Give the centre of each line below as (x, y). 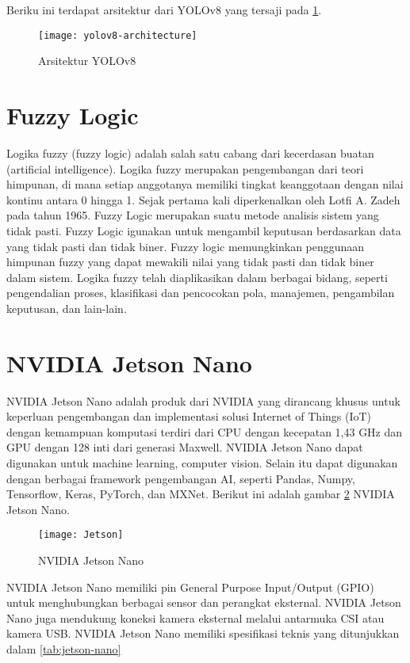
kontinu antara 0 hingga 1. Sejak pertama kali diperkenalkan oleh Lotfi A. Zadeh (203, 199)
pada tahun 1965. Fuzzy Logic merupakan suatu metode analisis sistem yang (193, 215)
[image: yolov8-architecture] (118, 35)
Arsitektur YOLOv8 (87, 61)
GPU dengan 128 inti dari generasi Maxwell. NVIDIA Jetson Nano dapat (185, 447)
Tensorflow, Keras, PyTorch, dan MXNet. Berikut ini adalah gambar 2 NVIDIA (201, 494)
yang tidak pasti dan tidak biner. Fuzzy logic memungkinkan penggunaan (186, 246)
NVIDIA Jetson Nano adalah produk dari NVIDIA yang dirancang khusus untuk (203, 400)
